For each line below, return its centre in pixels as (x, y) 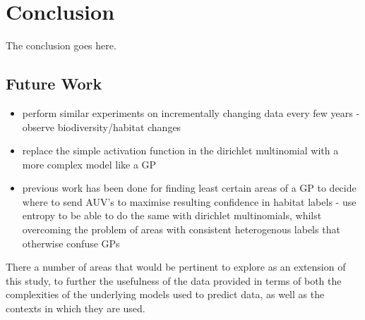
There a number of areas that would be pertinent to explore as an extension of (176, 267)
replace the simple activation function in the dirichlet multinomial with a (180, 150)
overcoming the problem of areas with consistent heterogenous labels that (181, 229)
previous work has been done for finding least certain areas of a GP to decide (189, 188)
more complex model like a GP (89, 164)
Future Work (54, 84)
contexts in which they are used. (76, 308)
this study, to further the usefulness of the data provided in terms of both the (174, 280)
